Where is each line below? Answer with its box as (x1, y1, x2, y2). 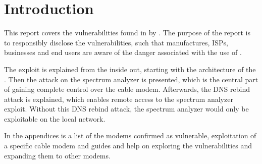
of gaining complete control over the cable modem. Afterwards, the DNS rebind (4, 84, 250, 94)
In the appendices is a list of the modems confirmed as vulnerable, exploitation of (4, 130, 256, 141)
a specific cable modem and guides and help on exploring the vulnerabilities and (4, 140, 252, 151)
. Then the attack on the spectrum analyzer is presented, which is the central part (4, 74, 258, 84)
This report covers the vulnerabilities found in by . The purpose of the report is (4, 27, 250, 38)
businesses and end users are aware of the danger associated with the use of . (4, 47, 242, 58)
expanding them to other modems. (4, 150, 111, 160)
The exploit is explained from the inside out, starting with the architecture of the (4, 64, 256, 74)
